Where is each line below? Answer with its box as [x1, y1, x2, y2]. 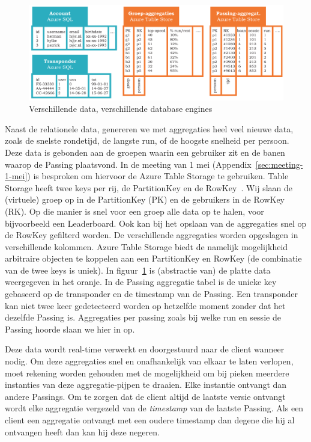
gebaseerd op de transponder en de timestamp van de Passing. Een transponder [5, 287, 298, 300]
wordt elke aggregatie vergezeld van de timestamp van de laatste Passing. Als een [5, 402, 304, 414]
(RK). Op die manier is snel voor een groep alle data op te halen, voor [5, 204, 264, 217]
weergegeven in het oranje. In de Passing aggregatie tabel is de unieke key [5, 275, 277, 288]
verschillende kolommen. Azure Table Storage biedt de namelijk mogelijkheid [5, 240, 288, 253]
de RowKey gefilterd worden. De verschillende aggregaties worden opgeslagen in [5, 229, 298, 241]
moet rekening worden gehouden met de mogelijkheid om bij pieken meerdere [5, 366, 289, 379]
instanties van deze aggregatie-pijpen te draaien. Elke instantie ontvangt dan [5, 378, 287, 391]
